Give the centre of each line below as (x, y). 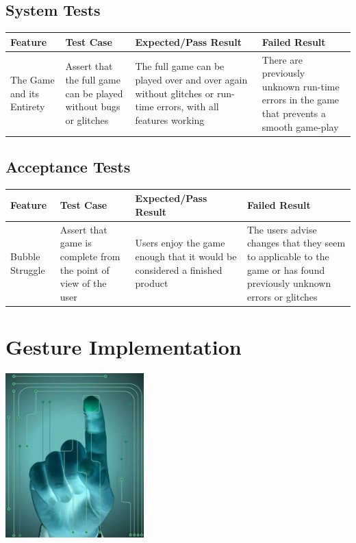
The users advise (282, 229)
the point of (85, 269)
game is (76, 243)
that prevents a (294, 113)
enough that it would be (186, 256)
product (152, 283)
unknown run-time (301, 86)
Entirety (28, 106)
